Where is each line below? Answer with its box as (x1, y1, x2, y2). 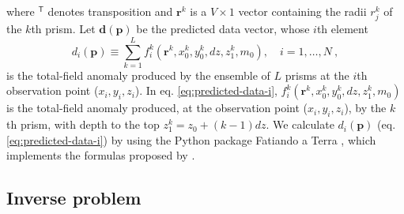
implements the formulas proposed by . (6, 147, 195, 163)
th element (316, 21, 368, 37)
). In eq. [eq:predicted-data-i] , (134, 82, 278, 99)
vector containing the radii (238, 3, 367, 19)
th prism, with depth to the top (6, 116, 160, 133)
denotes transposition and (47, 3, 173, 19)
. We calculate (266, 116, 334, 133)
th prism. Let (31, 21, 96, 37)
